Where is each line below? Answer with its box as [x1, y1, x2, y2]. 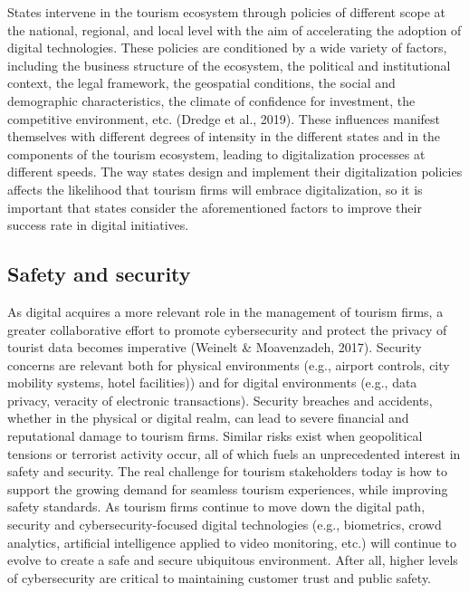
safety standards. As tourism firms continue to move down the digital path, [7, 497, 426, 516]
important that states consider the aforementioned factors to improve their [7, 197, 422, 216]
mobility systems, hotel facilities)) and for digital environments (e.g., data [7, 373, 417, 392]
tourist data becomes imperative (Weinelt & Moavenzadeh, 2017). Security [7, 338, 422, 357]
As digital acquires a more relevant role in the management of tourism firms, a [7, 301, 444, 320]
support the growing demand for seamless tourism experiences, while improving [7, 479, 448, 498]
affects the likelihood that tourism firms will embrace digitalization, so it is [7, 179, 423, 198]
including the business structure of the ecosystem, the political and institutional [7, 55, 451, 74]
